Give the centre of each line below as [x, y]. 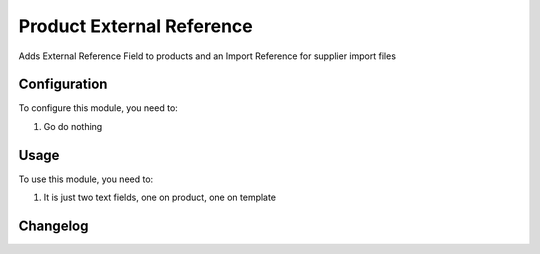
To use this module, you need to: [86, 179]
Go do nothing [73, 126]
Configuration [63, 84]
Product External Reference [136, 26]
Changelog [53, 225]
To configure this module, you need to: [98, 108]
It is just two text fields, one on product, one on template [160, 197]
